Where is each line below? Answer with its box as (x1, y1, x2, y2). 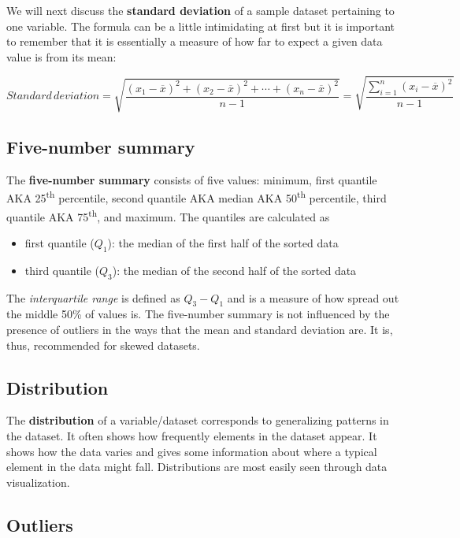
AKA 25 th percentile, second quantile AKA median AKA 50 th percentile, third (6, 187, 387, 206)
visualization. (6, 473, 70, 490)
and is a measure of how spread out (227, 289, 399, 306)
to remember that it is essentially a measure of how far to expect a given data (6, 33, 383, 50)
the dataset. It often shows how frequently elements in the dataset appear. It (6, 427, 377, 443)
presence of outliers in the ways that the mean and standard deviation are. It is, (6, 321, 393, 337)
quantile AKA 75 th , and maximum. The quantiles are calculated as (6, 206, 330, 224)
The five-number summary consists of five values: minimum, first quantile (6, 171, 377, 187)
